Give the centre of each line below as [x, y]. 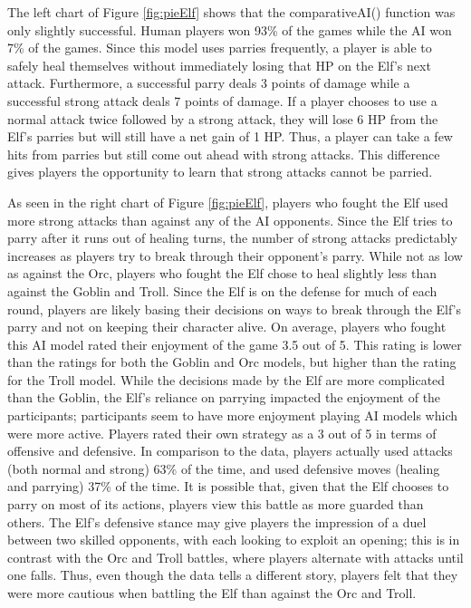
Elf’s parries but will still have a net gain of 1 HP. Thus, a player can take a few [230, 136]
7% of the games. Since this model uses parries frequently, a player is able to [220, 48]
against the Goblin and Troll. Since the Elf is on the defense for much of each [222, 290]
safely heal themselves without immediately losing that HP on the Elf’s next [219, 65]
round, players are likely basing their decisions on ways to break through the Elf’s [235, 309]
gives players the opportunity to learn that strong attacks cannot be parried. [220, 172]
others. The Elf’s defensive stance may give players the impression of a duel [217, 521]
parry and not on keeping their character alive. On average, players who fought [227, 327]
